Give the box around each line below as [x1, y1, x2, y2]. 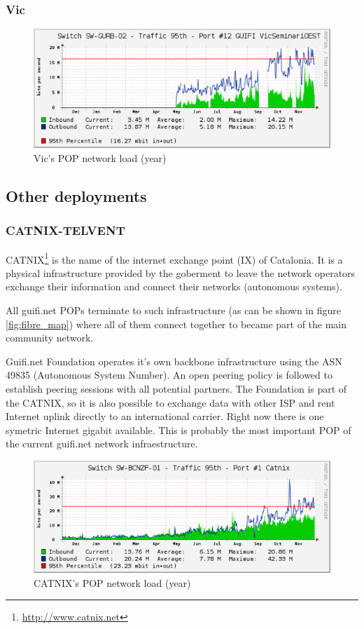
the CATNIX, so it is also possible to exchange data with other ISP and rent [6, 395, 335, 410]
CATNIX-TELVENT [6, 222, 125, 239]
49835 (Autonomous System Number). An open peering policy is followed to [6, 367, 332, 382]
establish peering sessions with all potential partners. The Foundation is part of [6, 381, 347, 395]
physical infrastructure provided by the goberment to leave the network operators [6, 265, 356, 280]
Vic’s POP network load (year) [34, 150, 167, 165]
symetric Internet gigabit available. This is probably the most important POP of [6, 422, 351, 437]
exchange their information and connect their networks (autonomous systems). [6, 279, 342, 294]
